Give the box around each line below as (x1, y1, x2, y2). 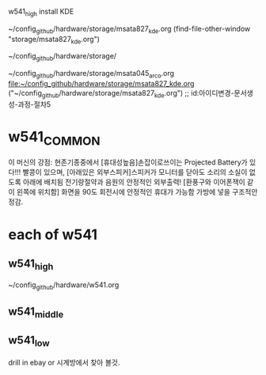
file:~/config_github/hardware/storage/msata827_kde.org (8, 78, 195, 88)
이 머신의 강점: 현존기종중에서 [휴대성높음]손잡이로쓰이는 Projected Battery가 (8, 157, 248, 167)
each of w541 (8, 225, 97, 244)
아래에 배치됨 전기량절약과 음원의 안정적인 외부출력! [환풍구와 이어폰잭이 (22, 177, 245, 187)
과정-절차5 (17, 99, 51, 109)
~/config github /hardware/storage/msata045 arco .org (8, 69, 175, 80)
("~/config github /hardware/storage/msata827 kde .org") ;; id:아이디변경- (8, 88, 235, 100)
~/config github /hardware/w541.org (8, 280, 120, 291)
